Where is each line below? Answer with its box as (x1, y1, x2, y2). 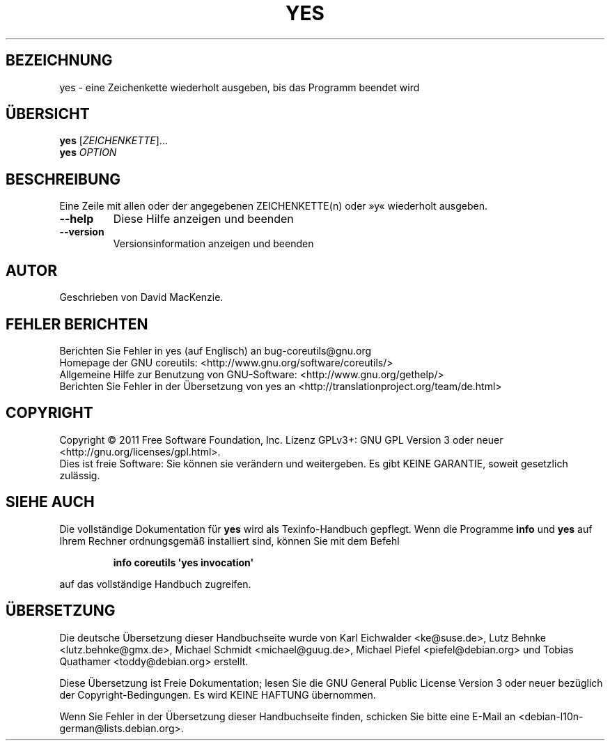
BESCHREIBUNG (6, 170, 121, 188)
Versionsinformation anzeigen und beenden (113, 238, 314, 250)
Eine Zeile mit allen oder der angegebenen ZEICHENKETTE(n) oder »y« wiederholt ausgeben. (59, 200, 487, 212)
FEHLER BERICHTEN (6, 315, 148, 333)
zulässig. (59, 469, 100, 481)
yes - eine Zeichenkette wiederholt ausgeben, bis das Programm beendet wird (59, 81, 420, 93)
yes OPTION (59, 146, 117, 159)
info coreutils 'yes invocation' (113, 556, 254, 568)
